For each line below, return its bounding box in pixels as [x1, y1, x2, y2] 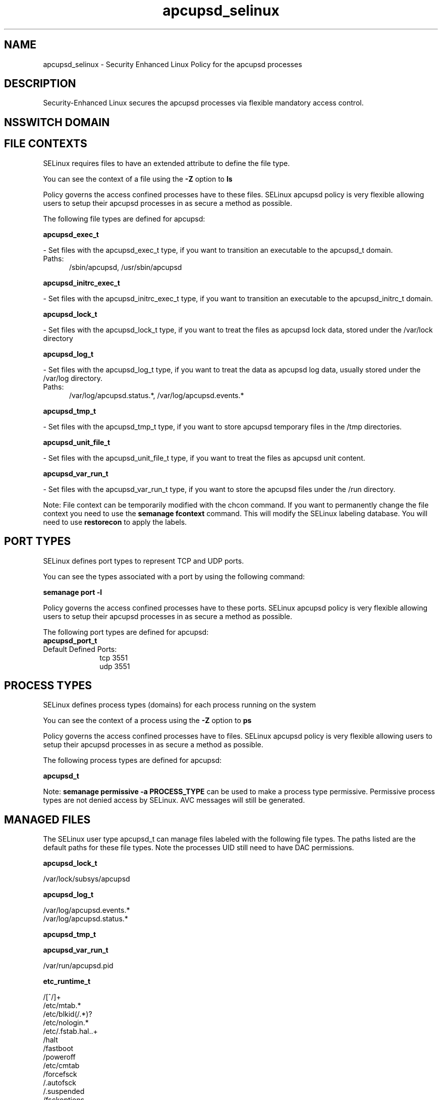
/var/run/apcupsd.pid [43, 961, 114, 970]
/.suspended [43, 1087, 85, 1096]
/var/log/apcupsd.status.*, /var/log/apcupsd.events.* [69, 391, 244, 400]
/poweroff [43, 1053, 76, 1062]
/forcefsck [43, 1070, 77, 1079]
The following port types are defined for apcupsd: [43, 627, 209, 636]
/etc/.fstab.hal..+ [43, 1027, 98, 1036]
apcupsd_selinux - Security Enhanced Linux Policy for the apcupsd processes [43, 60, 302, 69]
